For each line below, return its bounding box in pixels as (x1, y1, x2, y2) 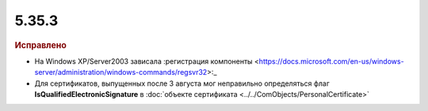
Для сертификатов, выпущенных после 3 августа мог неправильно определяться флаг (34, 79, 331, 88)
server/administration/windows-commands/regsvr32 (34, 68, 208, 77)
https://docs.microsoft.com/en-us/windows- (258, 56, 404, 66)
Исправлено (14, 39, 67, 50)
